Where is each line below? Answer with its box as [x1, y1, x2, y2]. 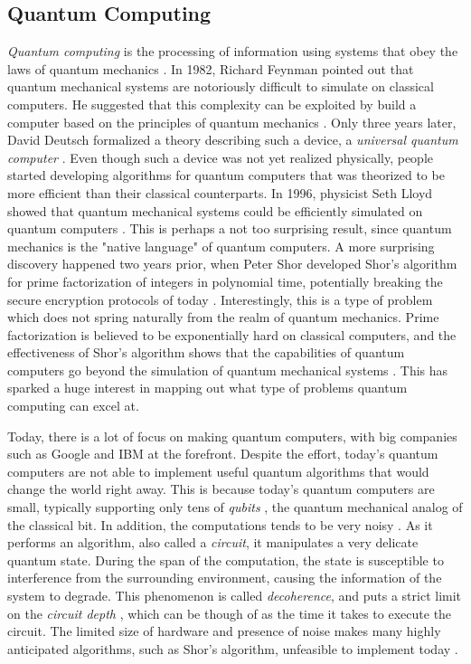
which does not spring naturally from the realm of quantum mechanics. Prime [7, 308, 439, 327]
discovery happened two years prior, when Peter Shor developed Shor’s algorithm [7, 254, 457, 273]
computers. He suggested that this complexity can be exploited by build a [7, 94, 417, 113]
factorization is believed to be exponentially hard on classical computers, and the [7, 325, 457, 344]
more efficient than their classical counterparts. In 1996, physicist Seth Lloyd [7, 183, 433, 202]
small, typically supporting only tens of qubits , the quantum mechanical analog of [7, 498, 463, 517]
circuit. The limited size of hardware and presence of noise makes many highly [7, 621, 441, 640]
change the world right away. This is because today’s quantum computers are [7, 479, 435, 498]
